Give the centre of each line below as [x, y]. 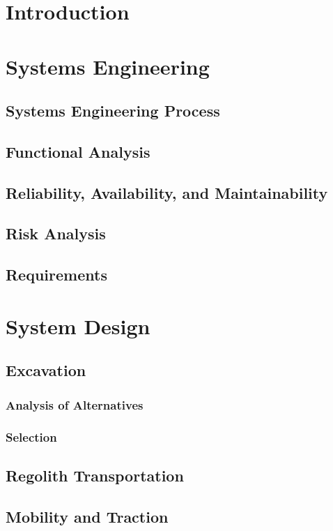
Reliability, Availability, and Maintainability [167, 192]
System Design [78, 326]
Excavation [46, 370]
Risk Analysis [56, 233]
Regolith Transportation [95, 475]
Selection [31, 436]
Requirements [56, 275]
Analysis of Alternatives [75, 404]
